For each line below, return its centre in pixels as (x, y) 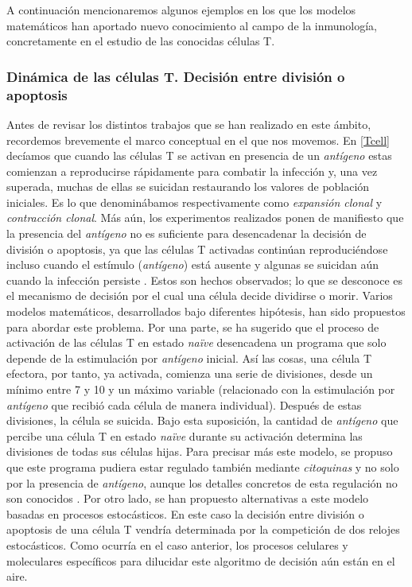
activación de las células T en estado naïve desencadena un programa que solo (196, 342)
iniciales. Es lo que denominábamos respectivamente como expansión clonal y (194, 202)
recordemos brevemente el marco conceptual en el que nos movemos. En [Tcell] (198, 140)
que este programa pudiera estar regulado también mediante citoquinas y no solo (203, 466)
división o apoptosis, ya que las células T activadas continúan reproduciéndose (197, 249)
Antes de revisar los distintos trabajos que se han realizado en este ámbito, (189, 124)
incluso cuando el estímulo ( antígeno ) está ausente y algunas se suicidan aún (193, 264)
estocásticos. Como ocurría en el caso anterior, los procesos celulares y (177, 544)
